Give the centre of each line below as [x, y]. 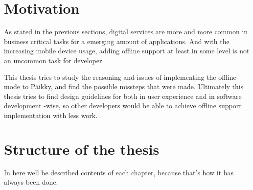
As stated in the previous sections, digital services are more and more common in [126, 32]
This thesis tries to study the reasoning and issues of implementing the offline [120, 77]
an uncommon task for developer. [54, 60]
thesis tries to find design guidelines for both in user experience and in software [123, 96]
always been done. [31, 182]
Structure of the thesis [82, 149]
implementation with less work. [51, 115]
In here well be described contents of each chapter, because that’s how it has [119, 172]
